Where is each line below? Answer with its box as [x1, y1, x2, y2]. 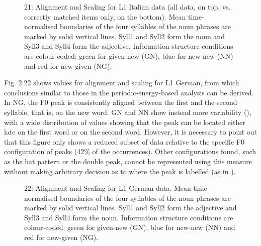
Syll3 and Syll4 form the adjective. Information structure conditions [24, 41, 233, 51]
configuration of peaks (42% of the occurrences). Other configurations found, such [4, 146, 256, 157]
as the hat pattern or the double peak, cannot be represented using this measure [4, 156, 252, 166]
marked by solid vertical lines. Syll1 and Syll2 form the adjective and [24, 202, 237, 213]
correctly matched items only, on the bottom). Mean [24, 11, 186, 22]
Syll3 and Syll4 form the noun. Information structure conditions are [24, 212, 233, 222]
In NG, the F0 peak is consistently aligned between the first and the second [4, 97, 237, 107]
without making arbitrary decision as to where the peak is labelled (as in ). [4, 166, 236, 176]
